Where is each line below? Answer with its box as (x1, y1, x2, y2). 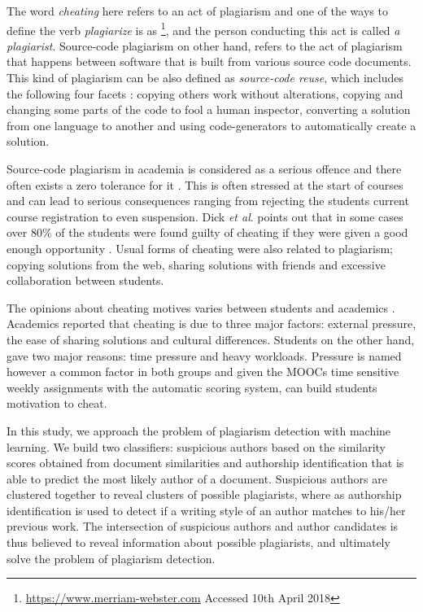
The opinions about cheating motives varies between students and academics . (7, 299, 395, 316)
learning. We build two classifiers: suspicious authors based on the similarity (7, 438, 386, 455)
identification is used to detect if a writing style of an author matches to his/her (7, 501, 406, 518)
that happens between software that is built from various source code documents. (7, 53, 412, 70)
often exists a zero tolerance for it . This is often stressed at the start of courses (7, 176, 403, 193)
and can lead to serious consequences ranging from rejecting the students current (7, 192, 409, 209)
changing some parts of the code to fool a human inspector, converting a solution (7, 101, 411, 118)
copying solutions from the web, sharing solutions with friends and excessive (7, 256, 386, 273)
